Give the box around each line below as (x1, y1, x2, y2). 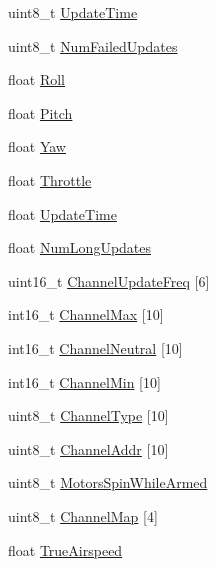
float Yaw (8, 136, 66, 157)
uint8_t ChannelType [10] (8, 405, 169, 426)
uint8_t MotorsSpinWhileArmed (8, 472, 208, 493)
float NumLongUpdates (8, 237, 152, 258)
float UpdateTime (8, 203, 117, 224)
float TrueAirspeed (8, 539, 123, 560)
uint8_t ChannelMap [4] (8, 505, 158, 526)
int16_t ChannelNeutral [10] (8, 337, 183, 358)
